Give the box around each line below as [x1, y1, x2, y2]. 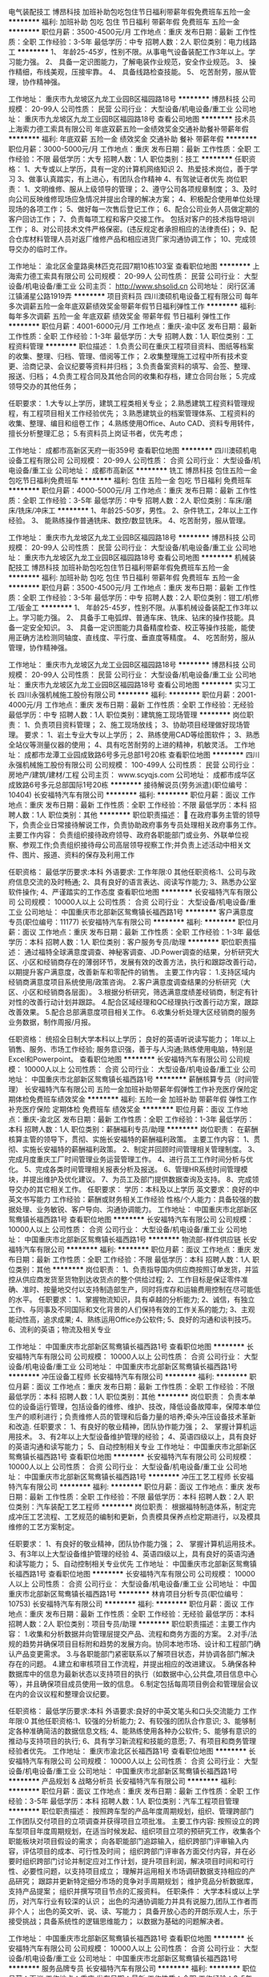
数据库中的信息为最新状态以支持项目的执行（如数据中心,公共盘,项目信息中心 [8, 1669, 259, 1678]
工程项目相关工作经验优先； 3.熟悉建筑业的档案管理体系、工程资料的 [29, 409, 255, 418]
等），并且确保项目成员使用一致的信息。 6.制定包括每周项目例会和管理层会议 [8, 1679, 259, 1689]
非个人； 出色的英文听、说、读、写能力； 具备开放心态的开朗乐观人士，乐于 [8, 1907, 258, 1916]
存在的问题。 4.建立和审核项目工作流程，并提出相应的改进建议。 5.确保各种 [8, 1659, 256, 1669]
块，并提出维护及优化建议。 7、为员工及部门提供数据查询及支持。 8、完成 [8, 1174, 252, 1184]
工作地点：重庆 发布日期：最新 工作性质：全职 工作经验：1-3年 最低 [38, 928, 260, 936]
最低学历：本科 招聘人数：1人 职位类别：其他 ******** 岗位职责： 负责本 [8, 1392, 250, 1401]
